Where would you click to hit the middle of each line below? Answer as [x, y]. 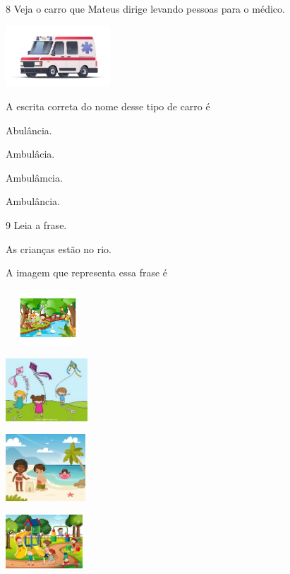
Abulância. [29, 130]
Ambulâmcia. [34, 177]
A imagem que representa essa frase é [87, 273]
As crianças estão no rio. [59, 248]
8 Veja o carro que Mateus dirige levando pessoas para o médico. [145, 8]
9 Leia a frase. [36, 225]
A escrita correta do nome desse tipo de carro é [108, 106]
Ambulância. [33, 201]
